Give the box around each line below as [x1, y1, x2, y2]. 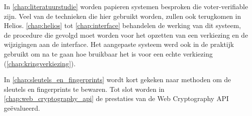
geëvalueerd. [4, 102, 40, 113]
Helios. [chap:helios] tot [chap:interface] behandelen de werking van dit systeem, [4, 20, 241, 30]
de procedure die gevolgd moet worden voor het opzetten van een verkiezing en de [4, 29, 248, 40]
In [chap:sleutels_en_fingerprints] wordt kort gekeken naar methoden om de [4, 74, 231, 85]
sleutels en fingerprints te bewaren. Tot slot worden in [4, 84, 165, 94]
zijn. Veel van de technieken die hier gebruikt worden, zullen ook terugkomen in [4, 11, 241, 21]
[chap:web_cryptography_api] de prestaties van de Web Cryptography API [4, 93, 229, 103]
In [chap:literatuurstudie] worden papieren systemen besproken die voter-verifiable [4, 1, 248, 11]
